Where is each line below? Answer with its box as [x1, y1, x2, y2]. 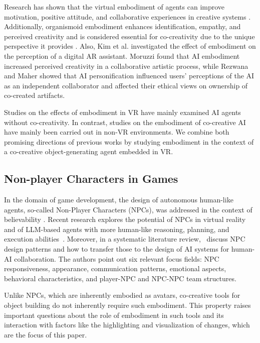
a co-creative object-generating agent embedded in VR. [4, 146, 173, 157]
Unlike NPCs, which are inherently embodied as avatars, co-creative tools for [4, 290, 240, 300]
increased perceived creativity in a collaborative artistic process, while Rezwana [4, 60, 248, 71]
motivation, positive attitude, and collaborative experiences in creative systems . [4, 11, 251, 22]
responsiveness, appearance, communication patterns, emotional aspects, [4, 263, 226, 274]
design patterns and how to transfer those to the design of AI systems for [4, 244, 229, 254]
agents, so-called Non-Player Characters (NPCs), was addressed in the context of [4, 204, 252, 214]
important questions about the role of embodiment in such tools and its [4, 309, 224, 320]
